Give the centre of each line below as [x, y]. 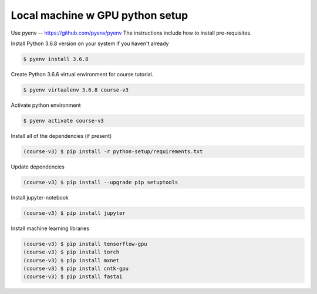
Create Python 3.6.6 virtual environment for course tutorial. [82, 74]
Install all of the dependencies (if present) [61, 136]
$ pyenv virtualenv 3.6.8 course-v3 [76, 90]
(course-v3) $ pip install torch [71, 252]
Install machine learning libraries [50, 228]
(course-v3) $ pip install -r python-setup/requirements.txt [113, 151]
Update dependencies [38, 167]
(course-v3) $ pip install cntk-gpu [76, 268]
